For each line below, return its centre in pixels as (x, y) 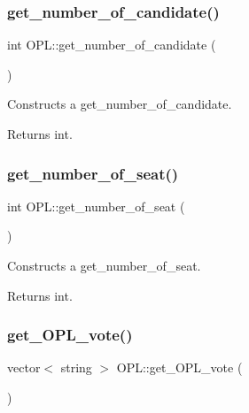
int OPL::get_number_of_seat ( (96, 206)
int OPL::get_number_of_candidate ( (112, 45)
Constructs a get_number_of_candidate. (120, 104)
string (76, 367)
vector (24, 367)
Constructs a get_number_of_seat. (104, 265)
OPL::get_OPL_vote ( (179, 367)
